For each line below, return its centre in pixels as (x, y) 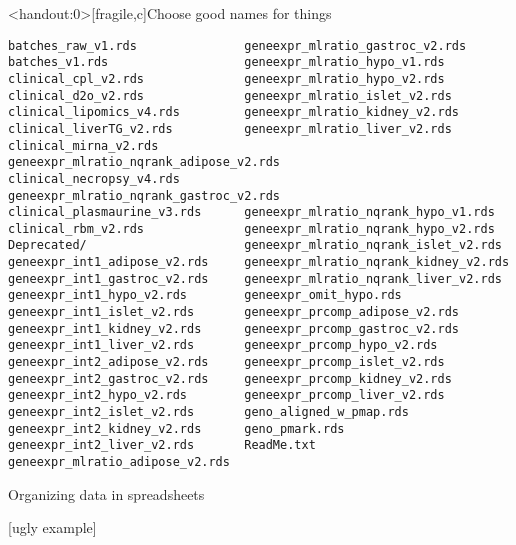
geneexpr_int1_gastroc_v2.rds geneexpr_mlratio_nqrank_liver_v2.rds (255, 278)
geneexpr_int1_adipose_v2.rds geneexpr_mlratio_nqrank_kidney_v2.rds (259, 262)
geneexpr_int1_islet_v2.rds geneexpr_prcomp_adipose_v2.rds (234, 312)
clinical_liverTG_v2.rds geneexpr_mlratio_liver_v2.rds (230, 128)
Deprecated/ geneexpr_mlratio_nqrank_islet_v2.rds (255, 245)
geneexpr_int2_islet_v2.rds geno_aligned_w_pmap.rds (208, 412)
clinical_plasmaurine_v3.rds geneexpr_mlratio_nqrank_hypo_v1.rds (251, 212)
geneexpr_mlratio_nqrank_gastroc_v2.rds (144, 195)
